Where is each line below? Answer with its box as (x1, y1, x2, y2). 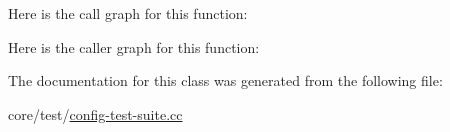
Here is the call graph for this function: (8, 3, 248, 23)
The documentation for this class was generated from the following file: (8, 70, 443, 91)
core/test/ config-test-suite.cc (8, 103, 183, 124)
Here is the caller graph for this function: (8, 36, 260, 57)
